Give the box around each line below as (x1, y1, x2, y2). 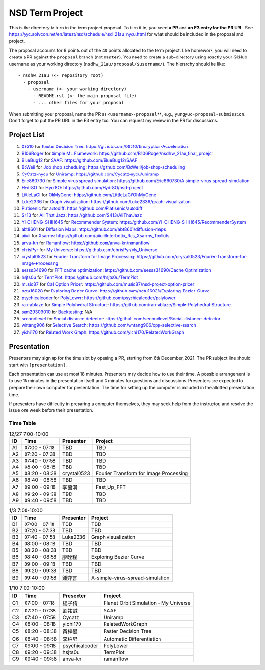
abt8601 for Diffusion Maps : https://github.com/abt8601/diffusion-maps (21, 226, 166, 232)
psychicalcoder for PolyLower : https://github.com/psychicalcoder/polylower (21, 295, 176, 301)
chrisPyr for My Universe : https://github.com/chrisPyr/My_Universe (21, 247, 158, 253)
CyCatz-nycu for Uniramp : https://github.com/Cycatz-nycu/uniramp (21, 171, 159, 177)
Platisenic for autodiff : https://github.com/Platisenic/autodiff (21, 205, 143, 211)
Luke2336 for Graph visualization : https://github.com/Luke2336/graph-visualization (21, 199, 191, 204)
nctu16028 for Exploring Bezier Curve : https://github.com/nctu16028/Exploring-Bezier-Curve (21, 288, 210, 294)
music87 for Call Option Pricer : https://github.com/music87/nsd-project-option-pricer (21, 281, 195, 287)
